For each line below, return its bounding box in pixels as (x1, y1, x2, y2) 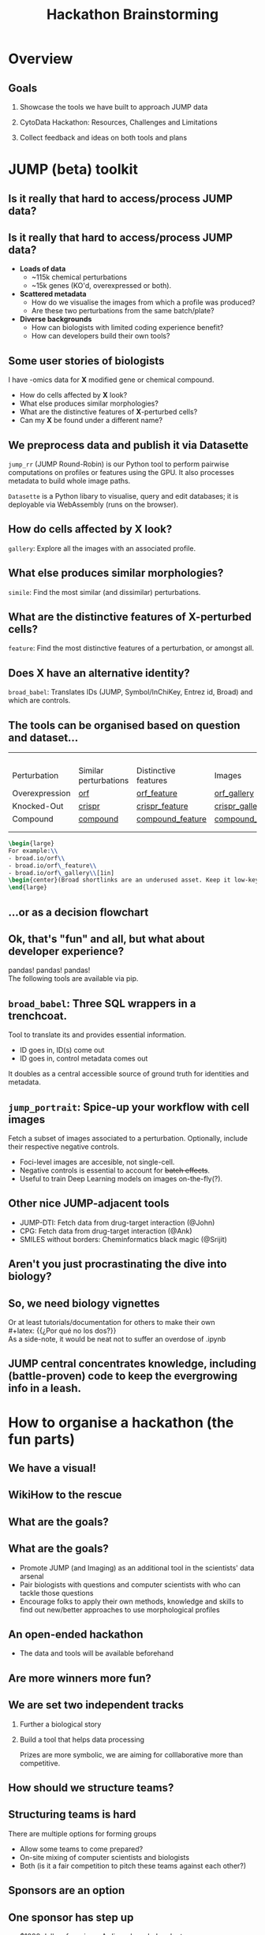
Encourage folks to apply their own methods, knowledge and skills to (19, 1596, 244, 1606)
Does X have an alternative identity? (8, 666, 191, 679)
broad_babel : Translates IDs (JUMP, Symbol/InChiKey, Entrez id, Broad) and (8, 687, 253, 697)
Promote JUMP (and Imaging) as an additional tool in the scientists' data (19, 1563, 255, 1572)
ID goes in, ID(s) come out (19, 1046, 105, 1055)
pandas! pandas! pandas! (8, 965, 91, 975)
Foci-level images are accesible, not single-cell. (19, 1158, 175, 1167)
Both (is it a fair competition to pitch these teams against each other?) (19, 1861, 247, 1870)
